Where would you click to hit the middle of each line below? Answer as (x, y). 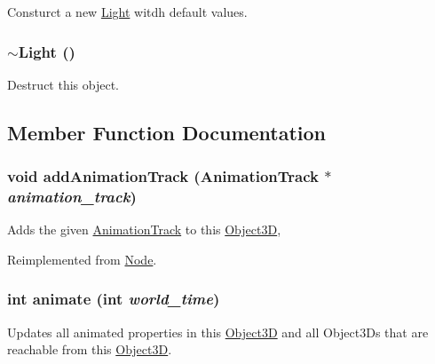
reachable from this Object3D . (90, 349)
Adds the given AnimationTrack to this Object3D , (144, 229)
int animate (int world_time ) (114, 299)
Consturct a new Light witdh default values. (127, 12)
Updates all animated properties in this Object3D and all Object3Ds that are (218, 332)
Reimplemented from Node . (82, 259)
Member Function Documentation (167, 132)
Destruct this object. (63, 84)
